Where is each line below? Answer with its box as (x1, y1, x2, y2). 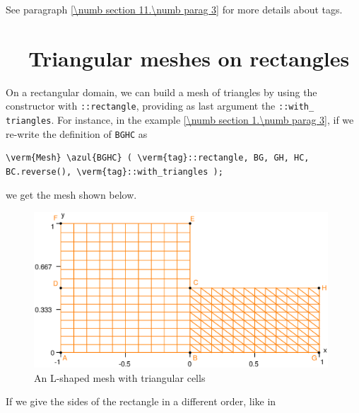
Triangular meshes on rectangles (28, 43, 350, 72)
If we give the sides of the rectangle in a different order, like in (6, 394, 276, 409)
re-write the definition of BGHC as (6, 126, 148, 141)
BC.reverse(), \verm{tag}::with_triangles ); (6, 166, 223, 177)
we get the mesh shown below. (6, 187, 137, 202)
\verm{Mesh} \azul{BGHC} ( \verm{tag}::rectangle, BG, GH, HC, (6, 153, 310, 163)
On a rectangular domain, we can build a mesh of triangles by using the (6, 84, 317, 99)
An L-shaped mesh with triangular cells (34, 370, 206, 385)
